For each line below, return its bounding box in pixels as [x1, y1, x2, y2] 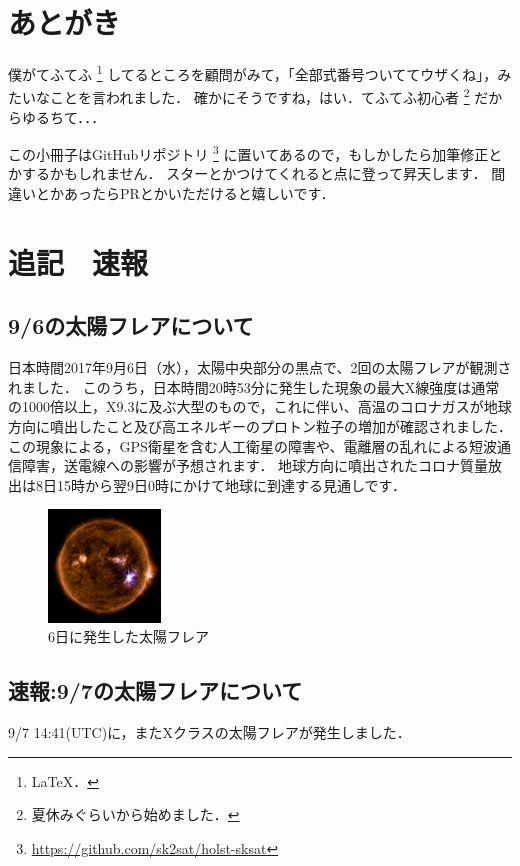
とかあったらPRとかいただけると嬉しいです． [35, 183, 335, 204]
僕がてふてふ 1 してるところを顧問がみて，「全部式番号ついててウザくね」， [8, 61, 498, 84]
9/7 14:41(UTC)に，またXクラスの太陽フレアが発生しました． [8, 722, 411, 743]
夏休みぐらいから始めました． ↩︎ [31, 804, 240, 825]
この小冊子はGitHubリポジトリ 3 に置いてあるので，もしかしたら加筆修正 [8, 141, 489, 164]
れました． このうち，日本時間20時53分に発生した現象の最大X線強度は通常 [8, 376, 500, 397]
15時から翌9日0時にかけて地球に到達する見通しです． [56, 474, 407, 495]
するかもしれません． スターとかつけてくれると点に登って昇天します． [21, 163, 487, 184]
